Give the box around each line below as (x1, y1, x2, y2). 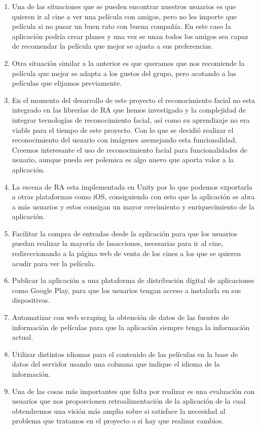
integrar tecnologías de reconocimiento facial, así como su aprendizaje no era (12, 114, 250, 125)
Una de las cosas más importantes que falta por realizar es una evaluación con (12, 385, 255, 396)
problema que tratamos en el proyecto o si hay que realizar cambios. (12, 415, 224, 426)
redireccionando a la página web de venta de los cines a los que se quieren (12, 248, 241, 259)
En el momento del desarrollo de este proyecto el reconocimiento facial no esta (12, 94, 255, 105)
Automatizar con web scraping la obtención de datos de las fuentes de (12, 312, 229, 323)
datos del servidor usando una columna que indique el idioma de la (12, 359, 220, 369)
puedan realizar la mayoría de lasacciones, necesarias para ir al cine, (12, 238, 224, 248)
